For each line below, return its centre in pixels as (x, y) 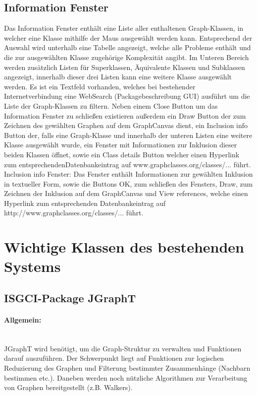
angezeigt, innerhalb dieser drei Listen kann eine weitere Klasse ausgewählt (118, 77)
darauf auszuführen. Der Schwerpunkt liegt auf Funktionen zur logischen (114, 358)
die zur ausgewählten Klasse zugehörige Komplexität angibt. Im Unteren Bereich (127, 57)
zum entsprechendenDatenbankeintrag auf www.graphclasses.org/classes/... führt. (128, 164)
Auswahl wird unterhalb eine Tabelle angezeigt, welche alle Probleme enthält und (128, 47)
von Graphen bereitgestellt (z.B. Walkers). (68, 387)
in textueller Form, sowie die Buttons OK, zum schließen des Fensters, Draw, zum (128, 183)
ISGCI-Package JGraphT (70, 298)
